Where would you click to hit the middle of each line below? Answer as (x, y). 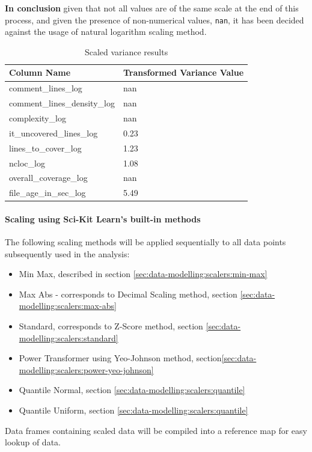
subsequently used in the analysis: (67, 253)
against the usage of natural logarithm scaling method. (106, 32)
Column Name (40, 72)
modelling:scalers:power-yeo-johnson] (86, 369)
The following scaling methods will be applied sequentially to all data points (145, 242)
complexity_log (38, 118)
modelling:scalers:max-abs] (68, 306)
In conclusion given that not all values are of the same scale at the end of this (152, 8)
